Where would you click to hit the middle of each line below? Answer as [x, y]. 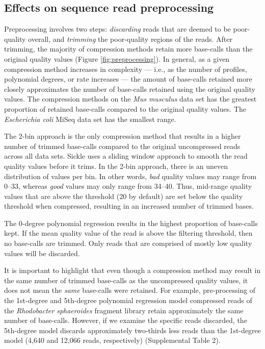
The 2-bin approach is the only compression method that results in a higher [123, 136]
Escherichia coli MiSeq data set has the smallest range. [90, 119]
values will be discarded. [42, 253]
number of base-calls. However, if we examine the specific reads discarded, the [126, 320]
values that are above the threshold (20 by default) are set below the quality [124, 196]
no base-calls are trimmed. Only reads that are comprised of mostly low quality [128, 243]
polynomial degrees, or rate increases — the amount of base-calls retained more [128, 79]
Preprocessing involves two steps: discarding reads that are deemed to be [117, 29]
